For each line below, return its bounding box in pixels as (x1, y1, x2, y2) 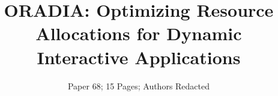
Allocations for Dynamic (35, 21, 242, 46)
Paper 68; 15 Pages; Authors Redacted (67, 79, 210, 92)
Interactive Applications (37, 44, 241, 69)
